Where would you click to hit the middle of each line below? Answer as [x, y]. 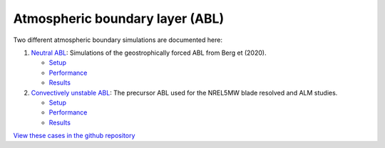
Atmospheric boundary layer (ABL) [119, 18]
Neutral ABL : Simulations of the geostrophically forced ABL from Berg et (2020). [149, 53]
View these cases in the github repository [74, 136]
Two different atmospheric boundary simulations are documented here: [118, 40]
